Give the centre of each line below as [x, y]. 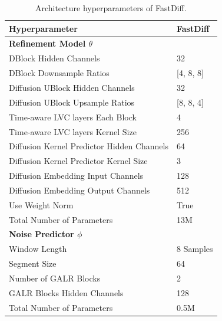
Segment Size [33, 263]
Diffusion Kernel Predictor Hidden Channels [89, 146]
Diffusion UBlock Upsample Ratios [72, 102]
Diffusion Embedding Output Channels [79, 190]
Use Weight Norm [41, 204]
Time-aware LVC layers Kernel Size [73, 131]
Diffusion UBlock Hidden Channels [72, 87]
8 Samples [195, 249]
